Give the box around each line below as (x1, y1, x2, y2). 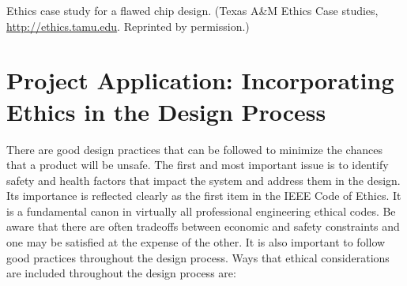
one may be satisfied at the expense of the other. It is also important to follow (6, 234, 386, 250)
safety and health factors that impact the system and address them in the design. (6, 171, 401, 188)
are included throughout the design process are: (6, 265, 236, 281)
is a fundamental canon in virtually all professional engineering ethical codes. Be (6, 202, 396, 219)
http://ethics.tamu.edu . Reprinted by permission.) (6, 17, 250, 34)
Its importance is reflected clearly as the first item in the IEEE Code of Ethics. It (6, 187, 401, 204)
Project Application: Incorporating (6, 64, 394, 96)
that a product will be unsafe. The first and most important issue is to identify (6, 156, 389, 173)
